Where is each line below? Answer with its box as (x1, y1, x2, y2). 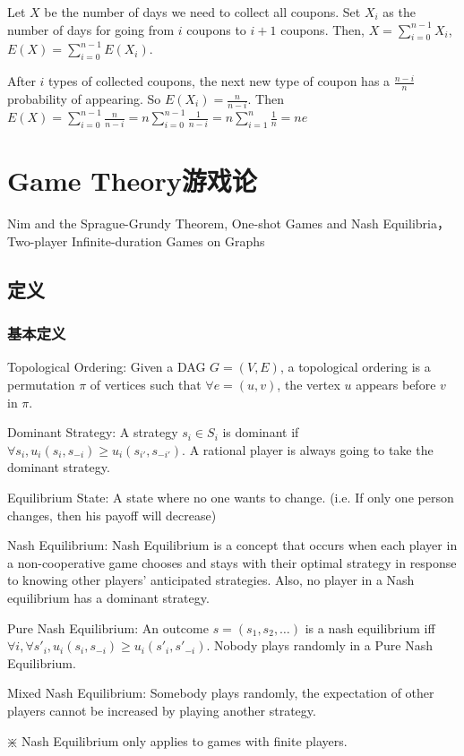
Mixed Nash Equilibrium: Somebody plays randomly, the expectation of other (7, 683, 434, 702)
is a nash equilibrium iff (305, 618, 435, 637)
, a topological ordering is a (279, 357, 431, 376)
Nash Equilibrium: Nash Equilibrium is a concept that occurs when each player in (7, 536, 458, 554)
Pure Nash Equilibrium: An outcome (7, 618, 209, 637)
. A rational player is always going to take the (182, 440, 434, 459)
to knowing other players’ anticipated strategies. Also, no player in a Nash (7, 571, 415, 589)
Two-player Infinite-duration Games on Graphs (7, 231, 265, 250)
